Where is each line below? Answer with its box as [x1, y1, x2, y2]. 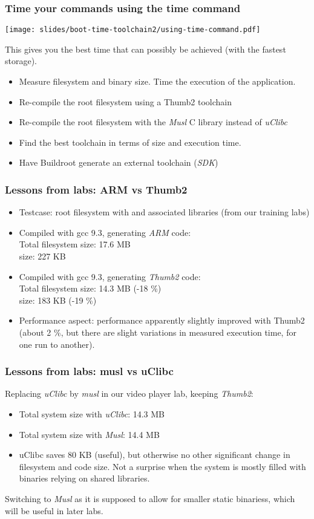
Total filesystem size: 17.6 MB [19, 238, 131, 250]
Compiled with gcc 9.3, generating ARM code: [19, 226, 191, 238]
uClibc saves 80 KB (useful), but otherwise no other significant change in [19, 448, 290, 461]
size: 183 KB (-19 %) [19, 293, 97, 306]
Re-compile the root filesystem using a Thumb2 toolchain [19, 95, 232, 108]
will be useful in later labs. [5, 504, 103, 517]
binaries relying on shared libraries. [19, 472, 150, 485]
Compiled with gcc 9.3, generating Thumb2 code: [19, 270, 201, 282]
